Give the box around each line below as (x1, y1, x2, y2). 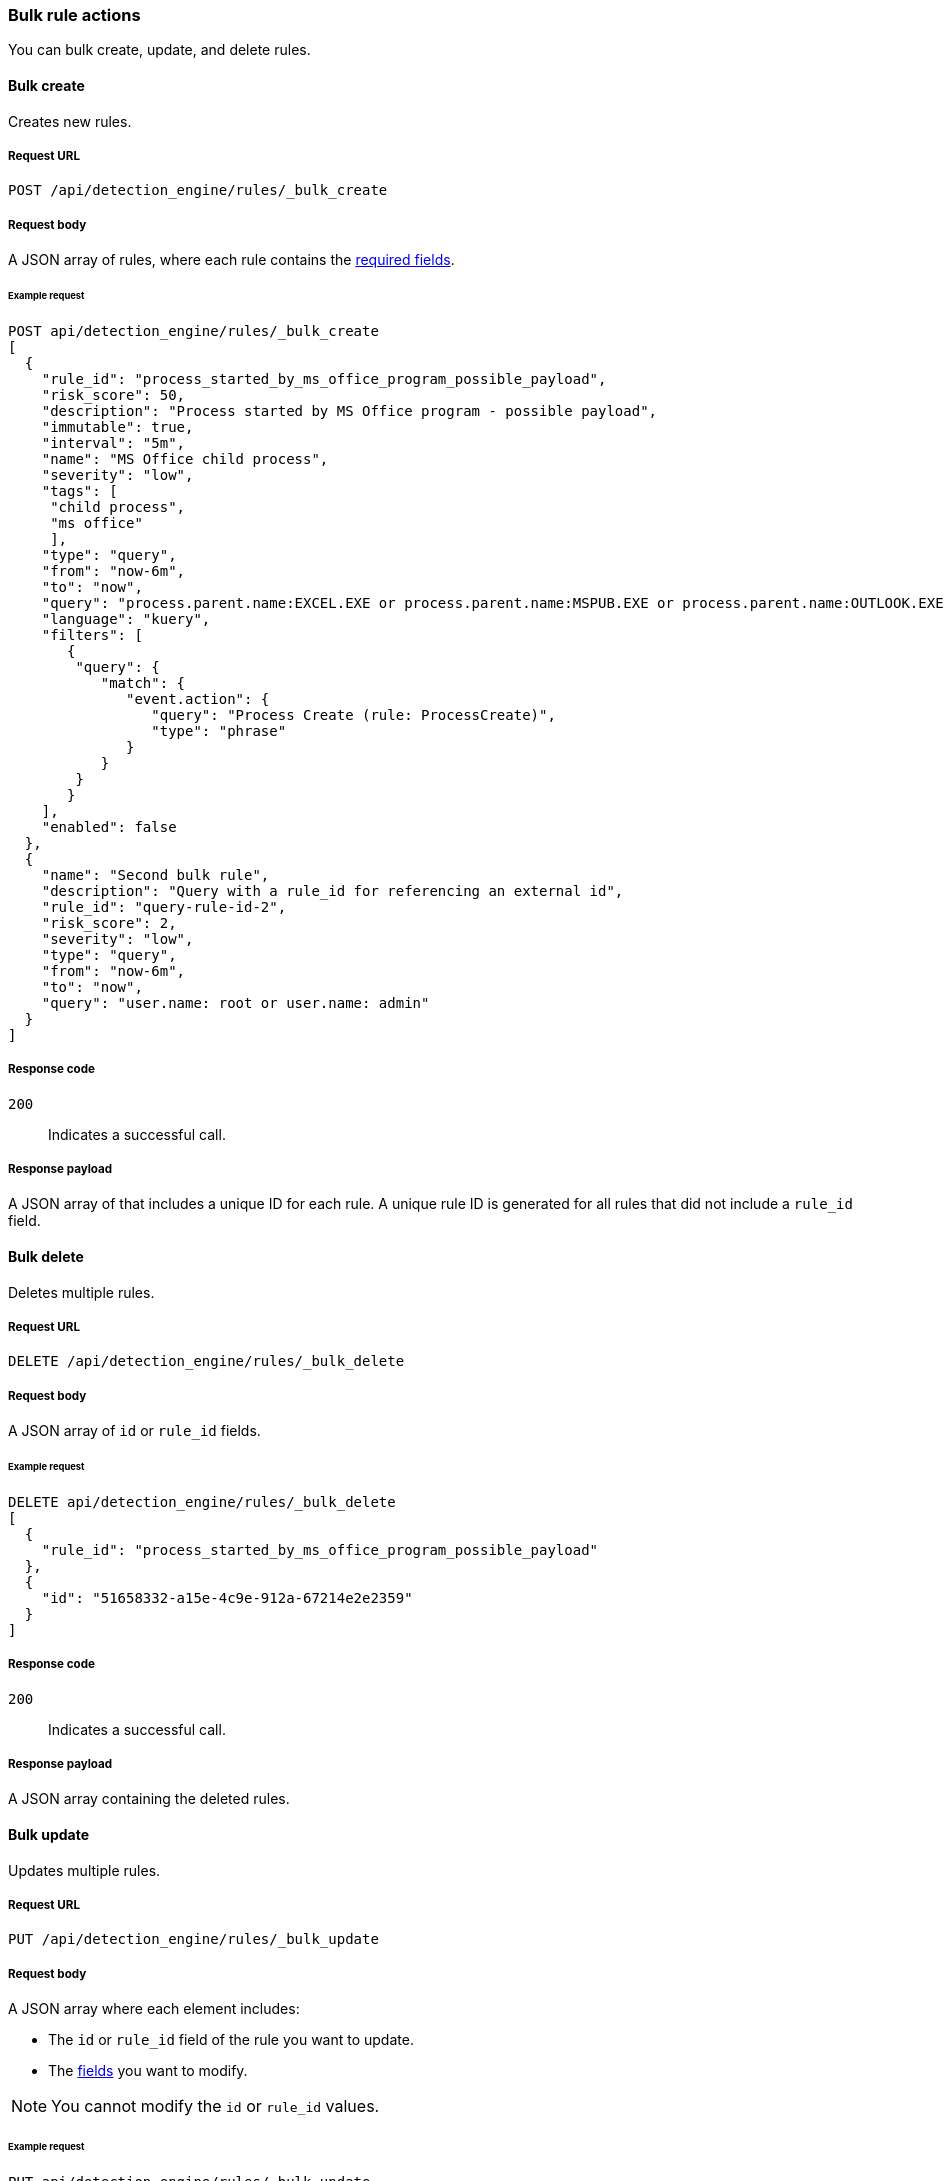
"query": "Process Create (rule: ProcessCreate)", (151, 706, 556, 723)
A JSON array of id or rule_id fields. (8, 1422, 261, 1440)
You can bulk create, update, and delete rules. (8, 41, 311, 59)
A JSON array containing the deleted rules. (8, 1790, 290, 1808)
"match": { (100, 674, 186, 691)
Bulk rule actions (8, 5, 141, 25)
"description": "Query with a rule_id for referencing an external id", (41, 882, 624, 899)
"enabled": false (41, 818, 177, 835)
